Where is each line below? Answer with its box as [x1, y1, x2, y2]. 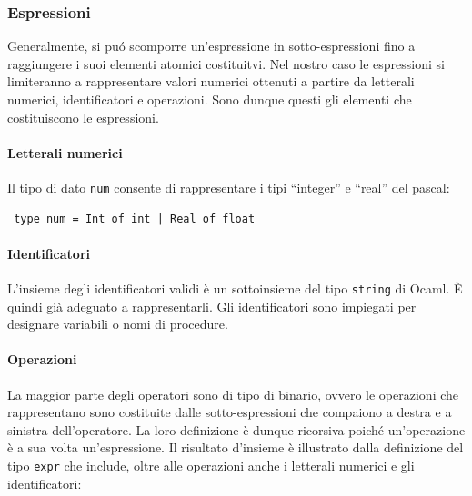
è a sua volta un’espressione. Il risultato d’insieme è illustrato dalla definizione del [7, 438, 464, 457]
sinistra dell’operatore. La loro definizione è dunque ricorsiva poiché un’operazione [7, 420, 466, 439]
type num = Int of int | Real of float [14, 212, 256, 225]
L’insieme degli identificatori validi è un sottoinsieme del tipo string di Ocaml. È [7, 279, 463, 298]
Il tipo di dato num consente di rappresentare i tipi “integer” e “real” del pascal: [7, 177, 450, 196]
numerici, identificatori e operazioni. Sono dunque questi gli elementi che [7, 90, 412, 108]
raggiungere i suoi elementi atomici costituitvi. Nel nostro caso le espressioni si [7, 54, 445, 73]
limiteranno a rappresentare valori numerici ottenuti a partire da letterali [7, 72, 415, 91]
